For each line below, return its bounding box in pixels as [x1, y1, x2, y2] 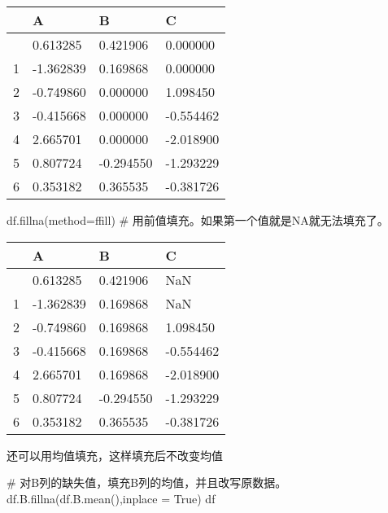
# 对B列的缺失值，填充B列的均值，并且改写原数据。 [7, 474, 287, 491]
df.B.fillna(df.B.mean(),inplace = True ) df [7, 489, 216, 506]
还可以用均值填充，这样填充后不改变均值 [7, 446, 223, 463]
